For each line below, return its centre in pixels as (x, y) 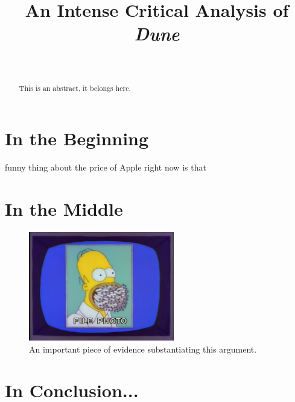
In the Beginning (77, 138)
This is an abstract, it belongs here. (75, 88)
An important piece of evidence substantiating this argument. (143, 349)
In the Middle (64, 209)
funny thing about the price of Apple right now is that (106, 167)
